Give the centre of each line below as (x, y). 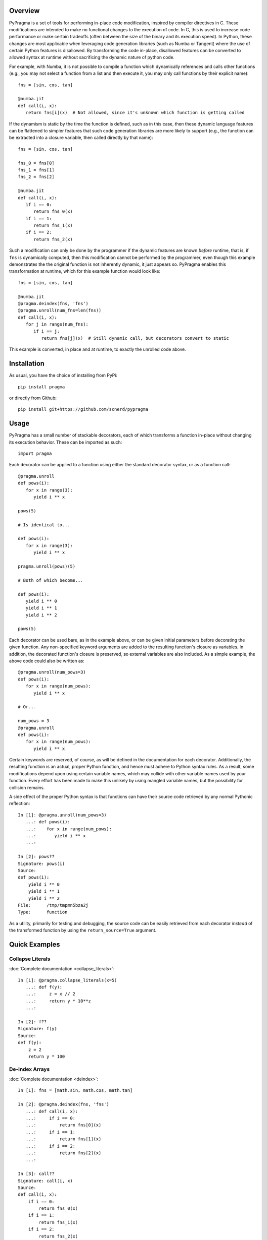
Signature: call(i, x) (45, 1181)
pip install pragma (42, 387)
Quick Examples (35, 944)
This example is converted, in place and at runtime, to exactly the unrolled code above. (98, 349)
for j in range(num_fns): (57, 324)
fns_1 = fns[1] (36, 170)
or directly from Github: (33, 398)
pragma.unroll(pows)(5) (47, 566)
